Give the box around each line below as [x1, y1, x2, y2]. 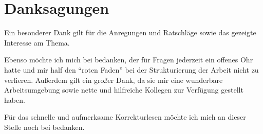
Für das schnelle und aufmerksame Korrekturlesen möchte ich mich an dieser [4, 111, 246, 122]
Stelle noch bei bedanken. [4, 121, 85, 132]
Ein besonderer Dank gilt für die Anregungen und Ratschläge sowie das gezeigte [4, 27, 256, 38]
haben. [4, 94, 25, 105]
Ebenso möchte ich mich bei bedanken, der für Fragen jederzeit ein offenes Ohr [4, 54, 253, 65]
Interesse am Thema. [4, 37, 70, 48]
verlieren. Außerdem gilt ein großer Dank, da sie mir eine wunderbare [4, 74, 223, 85]
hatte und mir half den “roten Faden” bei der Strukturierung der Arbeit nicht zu [4, 64, 259, 75]
